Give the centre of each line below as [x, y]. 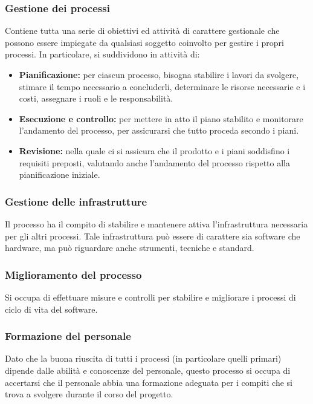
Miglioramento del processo [73, 274]
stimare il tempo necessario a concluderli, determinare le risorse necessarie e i [162, 86]
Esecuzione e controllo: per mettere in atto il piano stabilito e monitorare [161, 118]
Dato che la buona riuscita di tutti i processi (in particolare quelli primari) [143, 358]
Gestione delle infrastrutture [76, 201]
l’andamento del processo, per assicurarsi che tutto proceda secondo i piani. [159, 130]
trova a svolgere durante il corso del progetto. [89, 394]
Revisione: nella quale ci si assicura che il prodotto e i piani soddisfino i [154, 150]
